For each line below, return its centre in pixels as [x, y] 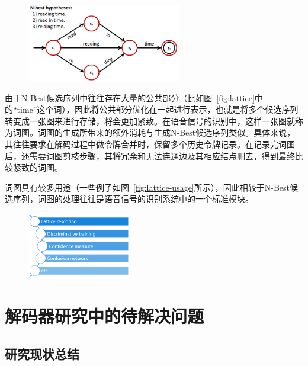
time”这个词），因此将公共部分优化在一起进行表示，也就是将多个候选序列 [158, 109]
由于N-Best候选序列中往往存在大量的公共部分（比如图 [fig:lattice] [130, 97]
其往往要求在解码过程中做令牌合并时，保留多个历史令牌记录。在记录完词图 [150, 144]
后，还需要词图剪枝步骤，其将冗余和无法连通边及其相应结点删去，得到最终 [150, 155]
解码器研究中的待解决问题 [105, 316]
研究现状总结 [42, 353]
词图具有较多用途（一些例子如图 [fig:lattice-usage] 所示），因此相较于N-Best [147, 187]
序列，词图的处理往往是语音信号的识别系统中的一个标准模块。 [133, 199]
